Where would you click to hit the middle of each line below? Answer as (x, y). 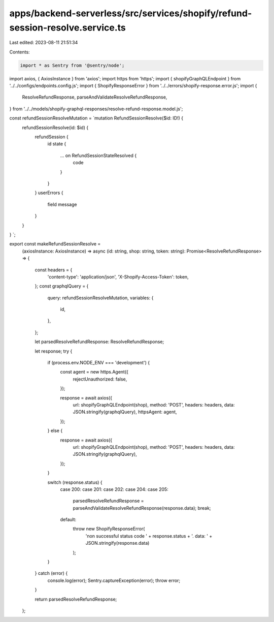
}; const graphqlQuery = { (62, 286)
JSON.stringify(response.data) (117, 543)
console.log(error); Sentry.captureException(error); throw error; (114, 580)
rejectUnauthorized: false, (100, 379)
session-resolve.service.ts (68, 27)
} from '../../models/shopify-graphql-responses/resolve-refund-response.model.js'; (96, 109)
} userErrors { (49, 193)
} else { (55, 431)
